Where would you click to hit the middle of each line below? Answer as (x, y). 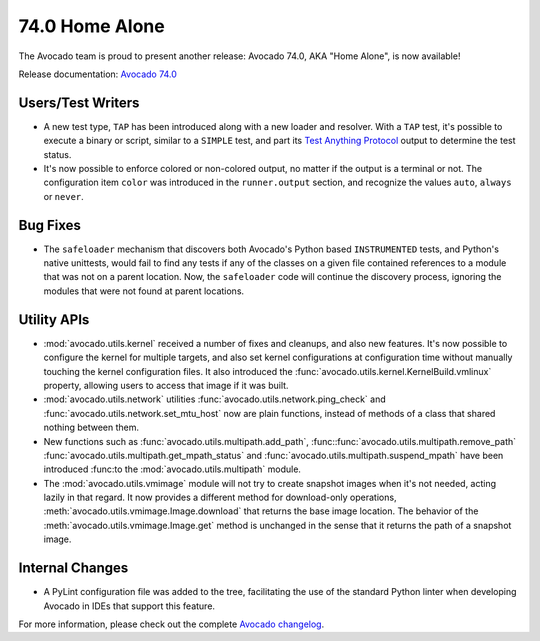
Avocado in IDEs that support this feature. (129, 606)
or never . (63, 196)
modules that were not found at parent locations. (144, 291)
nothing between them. (91, 427)
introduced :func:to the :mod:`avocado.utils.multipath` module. (172, 469)
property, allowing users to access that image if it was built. (166, 385)
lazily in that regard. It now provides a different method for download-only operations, (220, 497)
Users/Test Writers (79, 102)
